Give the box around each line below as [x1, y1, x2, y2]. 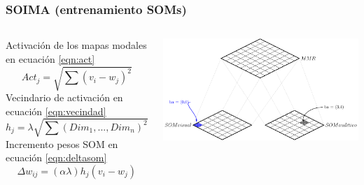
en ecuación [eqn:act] [6, 51, 95, 66]
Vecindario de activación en [6, 89, 123, 104]
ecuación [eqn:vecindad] [6, 103, 106, 118]
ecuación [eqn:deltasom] [6, 150, 107, 165]
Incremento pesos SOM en [6, 136, 118, 151]
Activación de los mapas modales [6, 38, 147, 52]
